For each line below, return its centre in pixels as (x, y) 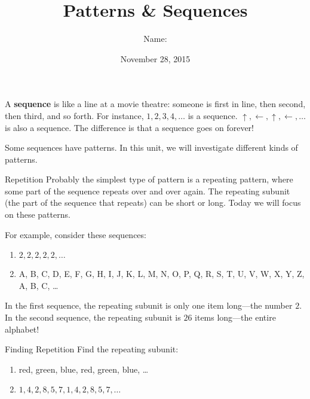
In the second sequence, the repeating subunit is (93, 317)
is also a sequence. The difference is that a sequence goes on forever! (129, 127)
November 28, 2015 (155, 58)
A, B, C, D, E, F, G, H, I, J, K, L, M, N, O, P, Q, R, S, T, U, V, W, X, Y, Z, (162, 274)
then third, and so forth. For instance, (74, 115)
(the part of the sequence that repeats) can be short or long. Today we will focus (153, 202)
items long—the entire (235, 317)
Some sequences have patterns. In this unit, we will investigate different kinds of (151, 147)
